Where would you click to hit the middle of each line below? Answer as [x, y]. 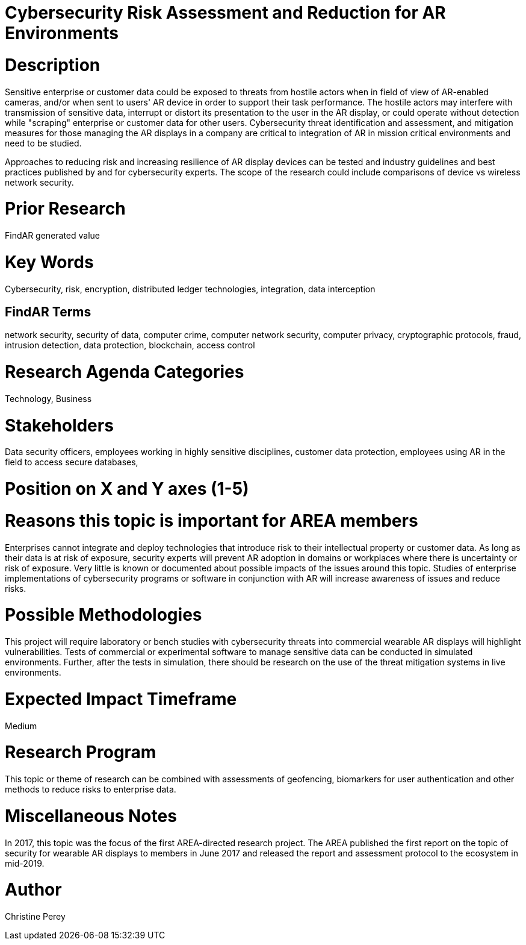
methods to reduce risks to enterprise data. [91, 790]
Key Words [49, 262]
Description [53, 65]
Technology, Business [48, 398]
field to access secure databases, [72, 462]
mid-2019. [25, 863]
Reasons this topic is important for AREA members [212, 520]
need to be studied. [43, 143]
